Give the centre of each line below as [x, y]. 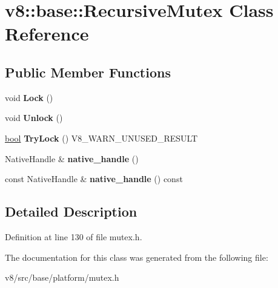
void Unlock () [34, 118]
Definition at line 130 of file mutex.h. [74, 236]
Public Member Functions [88, 72]
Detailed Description [71, 211]
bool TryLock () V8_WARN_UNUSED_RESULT [101, 138]
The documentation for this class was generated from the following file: [137, 257]
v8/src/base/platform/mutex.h [62, 277]
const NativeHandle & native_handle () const [94, 179]
